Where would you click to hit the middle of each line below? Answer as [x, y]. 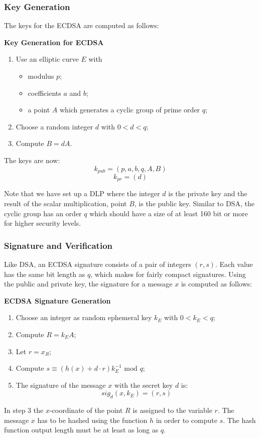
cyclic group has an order [43, 213]
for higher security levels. [43, 223]
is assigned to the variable [172, 410]
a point [39, 110]
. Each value [234, 264]
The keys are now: [32, 160]
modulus [41, 76]
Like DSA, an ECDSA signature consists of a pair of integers [98, 264]
